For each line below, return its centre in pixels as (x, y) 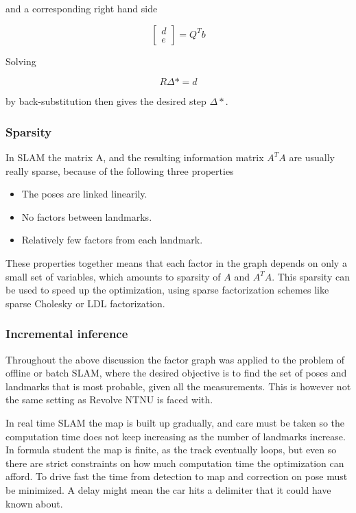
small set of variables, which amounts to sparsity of (113, 276)
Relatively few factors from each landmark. (112, 240)
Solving (21, 61)
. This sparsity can (311, 276)
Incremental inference (67, 334)
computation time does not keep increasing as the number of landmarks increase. (176, 436)
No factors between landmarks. (87, 216)
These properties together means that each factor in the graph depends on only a (176, 262)
